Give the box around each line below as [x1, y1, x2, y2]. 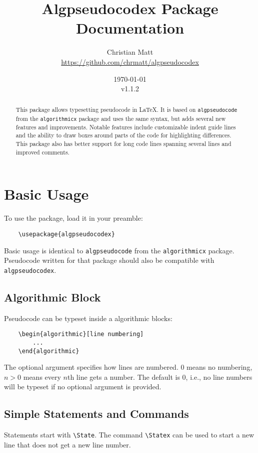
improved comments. [15, 147, 69, 156]
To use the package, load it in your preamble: [4, 213, 143, 223]
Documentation [75, 18, 184, 38]
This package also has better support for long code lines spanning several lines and [15, 139, 231, 148]
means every [23, 371, 61, 382]
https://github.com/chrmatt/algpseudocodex [61, 56, 199, 67]
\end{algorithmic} [18, 347, 79, 355]
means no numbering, [186, 362, 252, 372]
